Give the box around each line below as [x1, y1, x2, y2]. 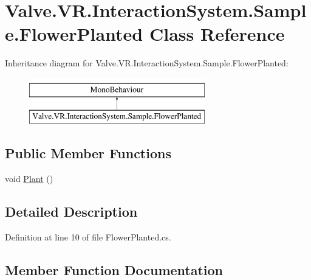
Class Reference [149, 21, 285, 46]
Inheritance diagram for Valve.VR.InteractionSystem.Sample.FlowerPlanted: [5, 57, 289, 69]
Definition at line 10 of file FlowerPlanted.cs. [5, 231, 171, 243]
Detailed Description [5, 202, 138, 221]
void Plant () [5, 172, 53, 185]
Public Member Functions [5, 144, 171, 163]
